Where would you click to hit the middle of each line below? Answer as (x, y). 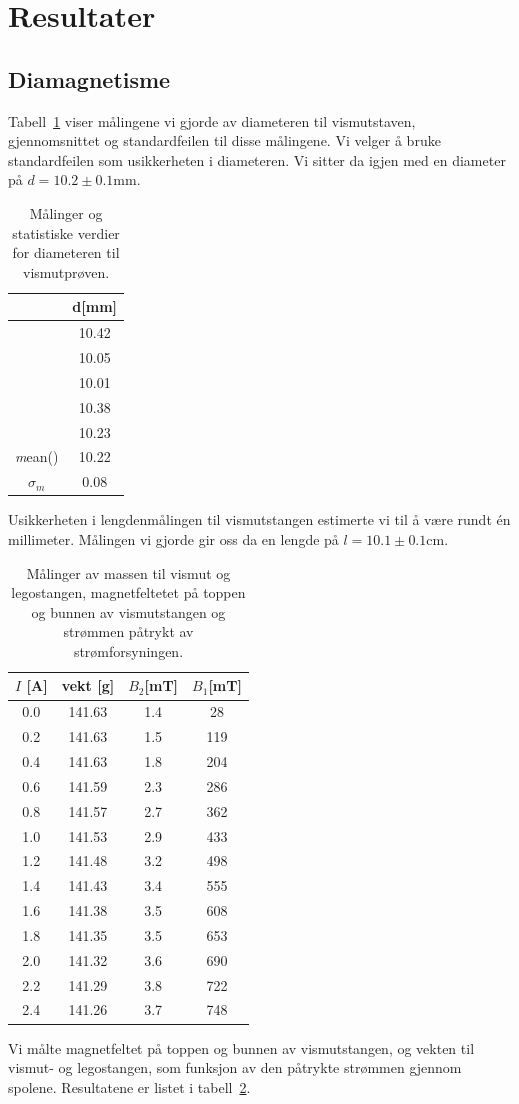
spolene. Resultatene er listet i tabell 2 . (129, 1086)
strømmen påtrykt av (128, 631)
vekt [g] (88, 685)
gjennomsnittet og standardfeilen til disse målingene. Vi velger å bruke (224, 140)
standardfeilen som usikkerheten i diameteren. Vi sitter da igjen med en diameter (257, 159)
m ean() (37, 456)
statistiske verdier (66, 232)
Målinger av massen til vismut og (128, 572)
